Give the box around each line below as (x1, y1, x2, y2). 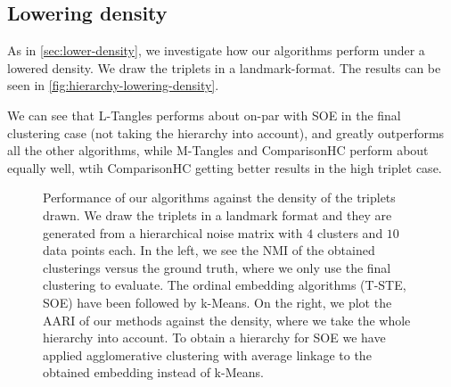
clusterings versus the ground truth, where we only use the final (43, 258, 391, 276)
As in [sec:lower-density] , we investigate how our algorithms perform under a (7, 41, 425, 60)
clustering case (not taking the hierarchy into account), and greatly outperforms (7, 123, 445, 142)
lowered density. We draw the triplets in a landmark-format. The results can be (7, 58, 441, 77)
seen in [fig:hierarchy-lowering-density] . (7, 76, 219, 95)
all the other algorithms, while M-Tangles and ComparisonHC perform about (7, 141, 429, 160)
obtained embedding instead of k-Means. (43, 363, 264, 382)
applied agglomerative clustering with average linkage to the (43, 345, 372, 364)
